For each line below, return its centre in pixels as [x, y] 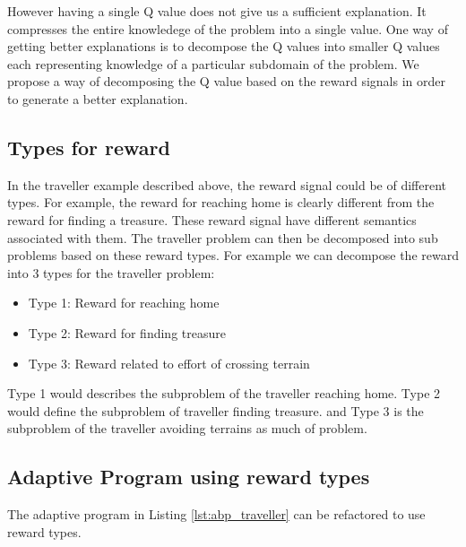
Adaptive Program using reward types [189, 477]
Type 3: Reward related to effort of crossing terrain [169, 363]
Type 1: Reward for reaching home [124, 303]
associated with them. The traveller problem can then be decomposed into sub [223, 237]
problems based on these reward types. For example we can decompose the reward [233, 255]
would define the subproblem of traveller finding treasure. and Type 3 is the [216, 410]
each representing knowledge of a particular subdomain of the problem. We [213, 63]
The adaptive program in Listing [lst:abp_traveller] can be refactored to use [216, 514]
